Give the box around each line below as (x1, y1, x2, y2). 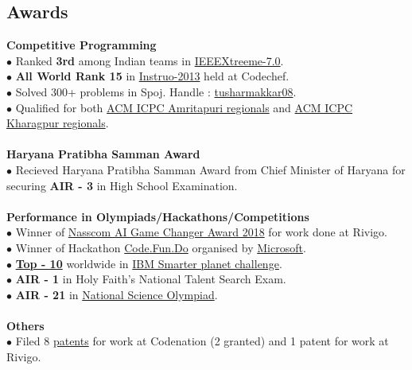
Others (6, 317, 45, 333)
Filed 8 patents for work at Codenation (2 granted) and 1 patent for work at (15, 333, 389, 349)
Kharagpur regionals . (6, 115, 109, 131)
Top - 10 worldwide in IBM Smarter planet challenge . (15, 255, 282, 271)
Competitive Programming (6, 37, 157, 53)
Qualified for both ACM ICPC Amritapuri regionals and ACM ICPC (15, 99, 353, 115)
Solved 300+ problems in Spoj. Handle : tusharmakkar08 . (15, 83, 297, 99)
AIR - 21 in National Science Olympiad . (15, 286, 218, 302)
